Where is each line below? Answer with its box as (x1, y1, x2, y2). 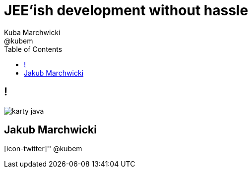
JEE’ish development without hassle (4, 2, 249, 19)
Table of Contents (4, 44, 63, 53)
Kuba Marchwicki (4, 28, 61, 37)
